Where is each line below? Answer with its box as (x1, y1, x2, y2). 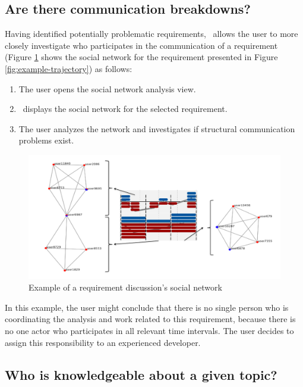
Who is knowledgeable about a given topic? (5, 365, 277, 383)
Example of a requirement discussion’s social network (29, 281, 222, 294)
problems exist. (18, 134, 74, 146)
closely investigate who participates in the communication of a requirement (5, 39, 278, 51)
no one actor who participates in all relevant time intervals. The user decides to (5, 324, 294, 337)
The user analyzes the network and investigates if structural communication (18, 122, 295, 135)
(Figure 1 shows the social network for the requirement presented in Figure (5, 51, 278, 63)
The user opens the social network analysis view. (18, 82, 196, 95)
